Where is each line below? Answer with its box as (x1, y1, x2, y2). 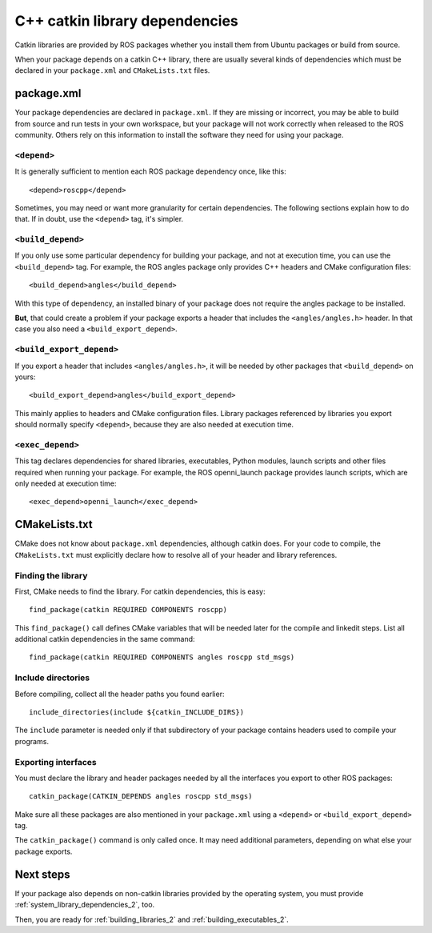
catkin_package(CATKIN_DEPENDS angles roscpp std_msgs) (29, 792, 253, 801)
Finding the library (14, 570, 88, 581)
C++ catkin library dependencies (14, 12, 239, 30)
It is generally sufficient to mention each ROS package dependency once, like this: (14, 166, 287, 176)
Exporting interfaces (14, 756, 97, 767)
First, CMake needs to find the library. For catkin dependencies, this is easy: (14, 587, 266, 596)
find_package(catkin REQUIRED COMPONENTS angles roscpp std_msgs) (29, 653, 295, 662)
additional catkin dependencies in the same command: (14, 635, 195, 644)
